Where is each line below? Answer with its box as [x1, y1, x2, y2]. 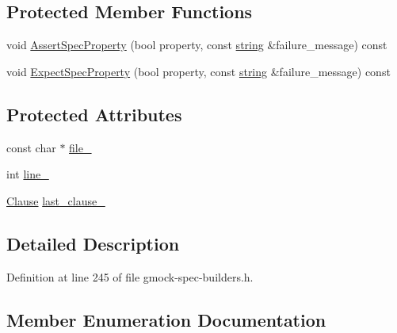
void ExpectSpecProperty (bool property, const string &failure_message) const [6, 63, 391, 79]
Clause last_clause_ [6, 192, 105, 209]
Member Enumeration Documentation [6, 307, 326, 331]
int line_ [6, 166, 49, 182]
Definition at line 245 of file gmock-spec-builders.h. [6, 268, 254, 285]
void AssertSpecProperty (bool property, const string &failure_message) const [6, 36, 387, 53]
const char [6, 139, 56, 155]
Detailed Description [6, 231, 180, 255]
